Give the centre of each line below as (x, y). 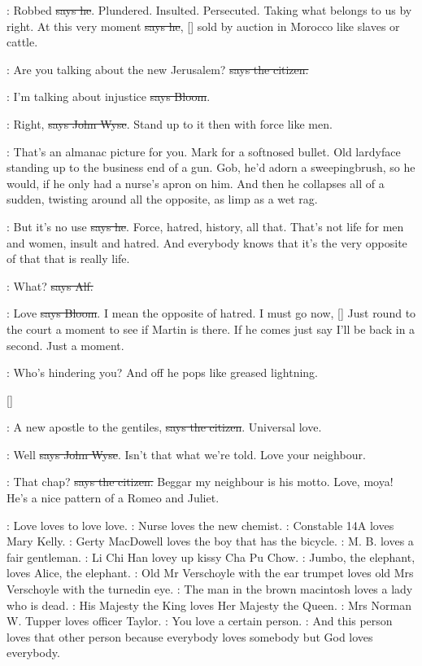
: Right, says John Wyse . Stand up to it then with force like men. (170, 123)
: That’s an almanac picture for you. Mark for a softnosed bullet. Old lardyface (204, 151)
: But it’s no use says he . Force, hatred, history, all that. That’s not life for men (205, 226)
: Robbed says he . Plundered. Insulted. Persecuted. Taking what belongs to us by (209, 10)
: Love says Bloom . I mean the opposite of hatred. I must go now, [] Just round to (211, 313)
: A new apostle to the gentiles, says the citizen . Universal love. (164, 427)
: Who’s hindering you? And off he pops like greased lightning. (163, 372)
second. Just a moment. (65, 345)
